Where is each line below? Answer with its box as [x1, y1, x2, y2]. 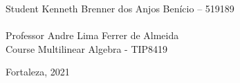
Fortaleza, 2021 [6, 64, 70, 79]
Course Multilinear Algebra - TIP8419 [6, 41, 168, 56]
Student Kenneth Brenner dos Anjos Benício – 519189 [6, 1, 234, 15]
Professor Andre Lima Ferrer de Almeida [6, 28, 179, 43]
